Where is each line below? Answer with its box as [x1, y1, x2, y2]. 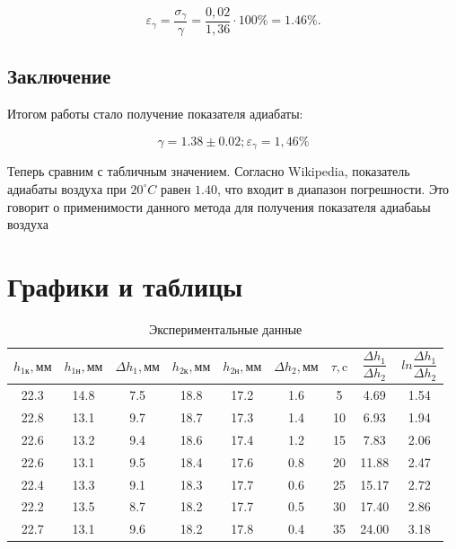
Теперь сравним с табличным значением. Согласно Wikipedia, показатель [7, 162, 410, 181]
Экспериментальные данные [148, 319, 303, 338]
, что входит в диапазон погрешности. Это [217, 179, 450, 198]
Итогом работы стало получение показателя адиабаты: [7, 104, 303, 123]
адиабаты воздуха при [7, 179, 127, 198]
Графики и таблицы [7, 267, 243, 304]
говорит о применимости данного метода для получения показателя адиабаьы [7, 197, 431, 216]
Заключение [7, 62, 111, 90]
